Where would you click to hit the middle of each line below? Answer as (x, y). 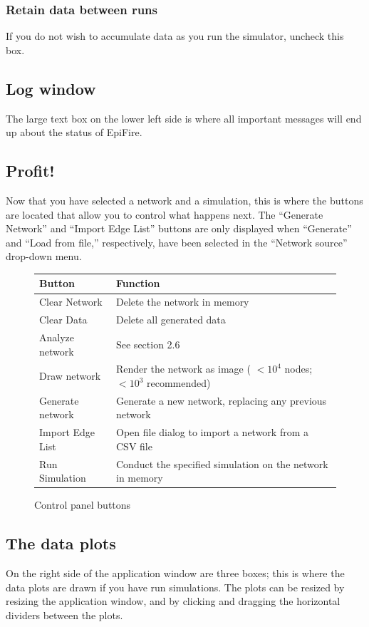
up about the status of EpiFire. (74, 132)
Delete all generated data (171, 320)
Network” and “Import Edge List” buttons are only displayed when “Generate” (179, 228)
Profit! (30, 171)
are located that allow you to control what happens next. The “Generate (165, 214)
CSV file (134, 446)
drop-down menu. (44, 256)
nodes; (298, 369)
